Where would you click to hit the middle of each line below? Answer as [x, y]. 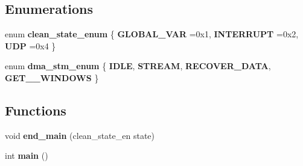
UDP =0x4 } [30, 45]
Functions [36, 110]
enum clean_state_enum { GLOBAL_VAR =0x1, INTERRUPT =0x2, [152, 34]
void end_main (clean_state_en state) [80, 135]
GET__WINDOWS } [52, 77]
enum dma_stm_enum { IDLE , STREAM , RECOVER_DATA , [138, 66]
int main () [27, 155]
